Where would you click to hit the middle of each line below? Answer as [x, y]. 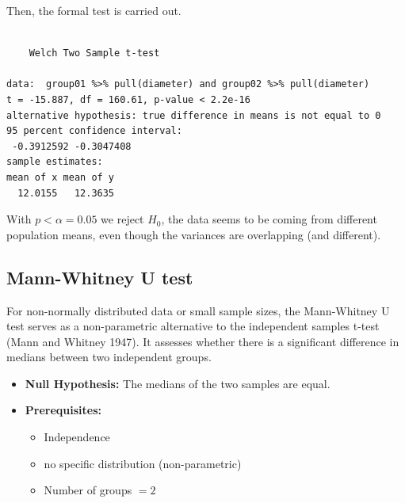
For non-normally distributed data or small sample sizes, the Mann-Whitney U [198, 310]
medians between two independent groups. [109, 357]
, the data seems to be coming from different [269, 219]
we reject [122, 219]
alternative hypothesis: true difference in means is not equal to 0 [194, 115]
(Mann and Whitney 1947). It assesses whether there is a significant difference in [203, 341]
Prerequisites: [63, 410]
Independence [77, 437]
